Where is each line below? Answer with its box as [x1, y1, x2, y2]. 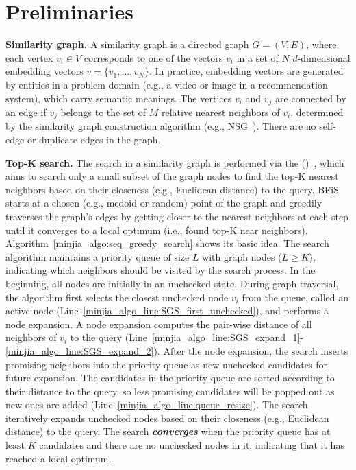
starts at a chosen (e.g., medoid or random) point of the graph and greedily [5, 196, 322, 210]
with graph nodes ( [202, 249, 282, 263]
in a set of [236, 50, 279, 64]
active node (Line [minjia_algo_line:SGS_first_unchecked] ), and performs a [5, 303, 329, 318]
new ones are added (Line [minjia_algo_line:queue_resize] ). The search [5, 397, 308, 412]
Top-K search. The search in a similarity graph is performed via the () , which [5, 155, 344, 169]
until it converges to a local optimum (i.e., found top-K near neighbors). [5, 222, 308, 237]
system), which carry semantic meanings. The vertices [5, 91, 232, 105]
